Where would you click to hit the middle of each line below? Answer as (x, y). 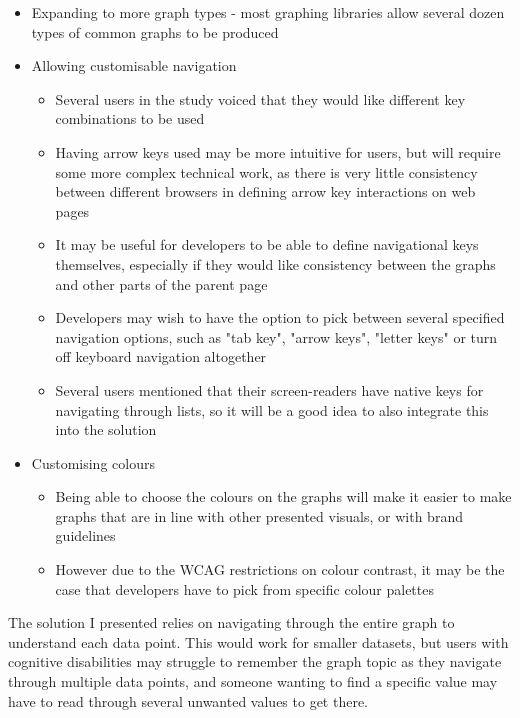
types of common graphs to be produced (155, 31)
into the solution (106, 429)
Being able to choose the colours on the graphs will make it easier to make (283, 496)
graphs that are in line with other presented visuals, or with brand (259, 515)
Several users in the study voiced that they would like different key (260, 98)
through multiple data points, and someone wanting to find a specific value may (253, 681)
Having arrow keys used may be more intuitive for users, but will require (278, 151)
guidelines (85, 535)
